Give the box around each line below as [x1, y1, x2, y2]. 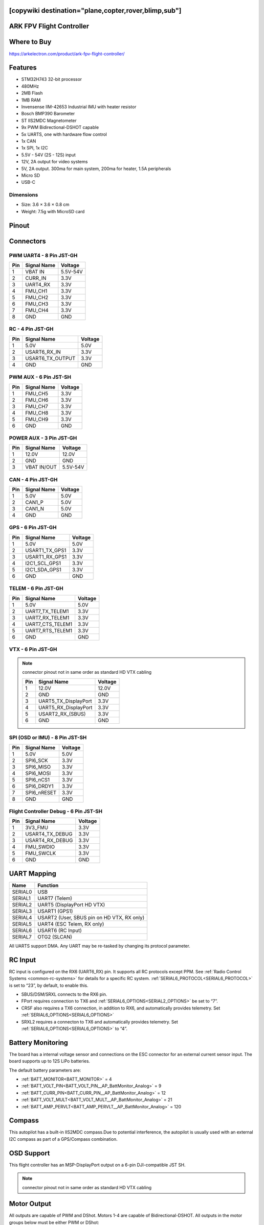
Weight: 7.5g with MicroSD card [21, 208, 85, 214]
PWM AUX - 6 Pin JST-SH [9, 374, 71, 381]
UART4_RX [25, 281, 51, 288]
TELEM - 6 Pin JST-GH [9, 585, 64, 592]
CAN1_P [25, 499, 44, 506]
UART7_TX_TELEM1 [25, 608, 69, 614]
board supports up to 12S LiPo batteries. [9, 1058, 90, 1064]
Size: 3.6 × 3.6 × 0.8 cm [21, 201, 69, 208]
